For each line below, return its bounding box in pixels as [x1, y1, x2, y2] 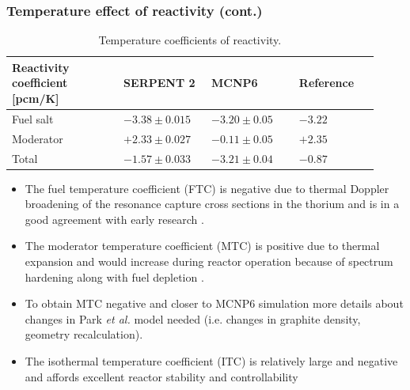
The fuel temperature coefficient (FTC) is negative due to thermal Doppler [25, 180, 389, 196]
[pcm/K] [12, 90, 59, 106]
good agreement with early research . [25, 210, 204, 227]
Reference [298, 74, 355, 91]
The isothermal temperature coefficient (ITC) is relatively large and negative [25, 352, 398, 369]
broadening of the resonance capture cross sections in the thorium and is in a [25, 195, 400, 212]
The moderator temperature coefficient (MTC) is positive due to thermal [25, 237, 380, 254]
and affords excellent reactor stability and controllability [25, 368, 298, 384]
